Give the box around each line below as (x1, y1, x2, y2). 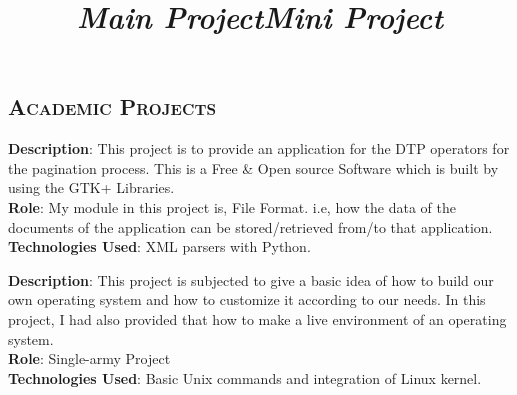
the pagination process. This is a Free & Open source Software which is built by (8, 157, 499, 178)
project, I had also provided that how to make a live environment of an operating (8, 308, 507, 329)
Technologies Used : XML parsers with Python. (8, 236, 311, 257)
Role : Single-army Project (8, 348, 171, 369)
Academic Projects (8, 91, 216, 122)
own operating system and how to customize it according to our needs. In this (8, 289, 486, 310)
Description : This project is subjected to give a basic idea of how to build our (8, 269, 494, 290)
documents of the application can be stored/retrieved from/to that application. (8, 216, 493, 237)
